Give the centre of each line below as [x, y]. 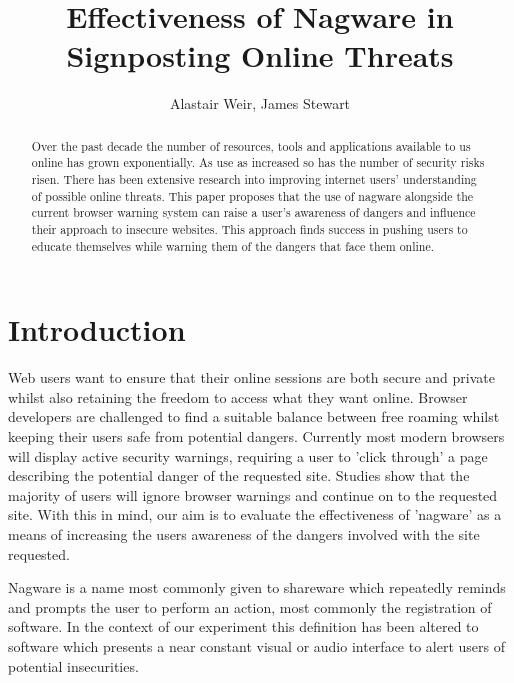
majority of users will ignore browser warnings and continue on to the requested [253, 494]
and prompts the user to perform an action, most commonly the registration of [250, 606]
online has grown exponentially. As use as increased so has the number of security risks [258, 162]
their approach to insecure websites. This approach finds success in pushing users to [249, 228]
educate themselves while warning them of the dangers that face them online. [232, 245]
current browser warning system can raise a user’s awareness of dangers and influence [253, 212]
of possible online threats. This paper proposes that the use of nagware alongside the [252, 195]
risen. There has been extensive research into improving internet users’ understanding [254, 179]
